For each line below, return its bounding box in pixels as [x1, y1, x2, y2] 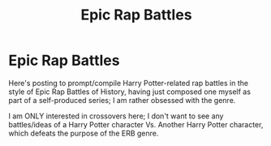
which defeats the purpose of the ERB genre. [8, 128, 159, 138]
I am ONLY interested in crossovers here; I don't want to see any [8, 111, 224, 121]
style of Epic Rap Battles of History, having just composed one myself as [8, 87, 252, 97]
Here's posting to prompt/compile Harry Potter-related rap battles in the [8, 78, 249, 88]
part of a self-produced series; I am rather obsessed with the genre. [8, 95, 236, 105]
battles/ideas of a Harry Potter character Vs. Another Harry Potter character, [8, 119, 264, 129]
